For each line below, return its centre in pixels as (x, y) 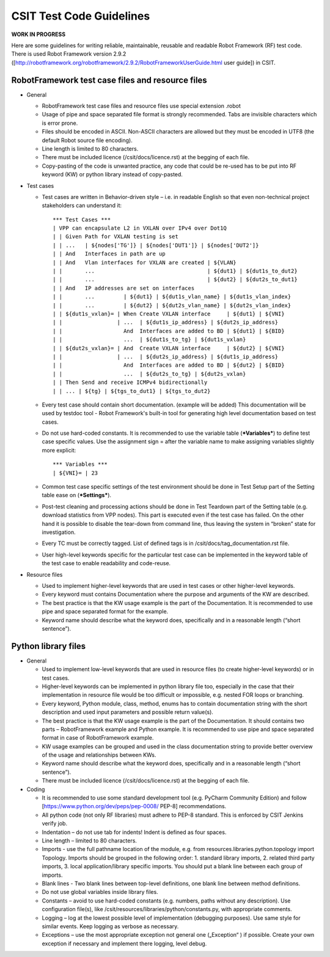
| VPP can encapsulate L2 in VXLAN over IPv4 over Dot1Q (140, 228)
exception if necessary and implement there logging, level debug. (124, 944)
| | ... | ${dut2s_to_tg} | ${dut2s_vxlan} (149, 374)
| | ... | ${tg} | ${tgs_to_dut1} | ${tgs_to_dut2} (132, 391)
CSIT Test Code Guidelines (81, 16)
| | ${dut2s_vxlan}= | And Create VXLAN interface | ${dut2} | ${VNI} (169, 348)
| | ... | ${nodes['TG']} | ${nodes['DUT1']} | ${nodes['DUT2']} (156, 245)
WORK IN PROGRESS (38, 34)
